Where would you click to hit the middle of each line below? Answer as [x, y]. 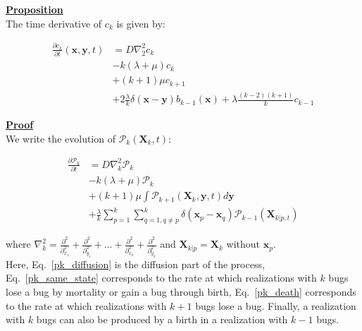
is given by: [141, 23]
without [243, 244]
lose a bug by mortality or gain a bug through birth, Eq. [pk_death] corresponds [181, 291]
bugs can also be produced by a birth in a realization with [162, 319]
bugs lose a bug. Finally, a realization [276, 305]
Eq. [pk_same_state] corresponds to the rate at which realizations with [161, 278]
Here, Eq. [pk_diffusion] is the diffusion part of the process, [135, 264]
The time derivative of [54, 23]
